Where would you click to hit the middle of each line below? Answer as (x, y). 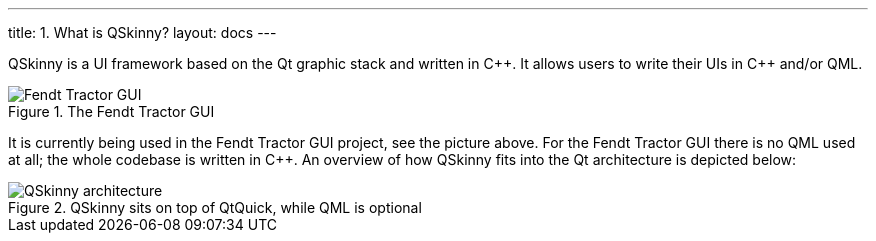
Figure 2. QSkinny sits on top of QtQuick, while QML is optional (215, 207)
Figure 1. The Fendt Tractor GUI (111, 111)
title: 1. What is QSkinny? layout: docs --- (142, 32)
